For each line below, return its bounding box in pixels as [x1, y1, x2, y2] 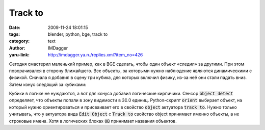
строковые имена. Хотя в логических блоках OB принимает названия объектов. [9, 118, 177, 124]
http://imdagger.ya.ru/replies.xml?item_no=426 [48, 52, 143, 58]
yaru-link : [9, 52, 29, 58]
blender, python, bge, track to [48, 31, 108, 37]
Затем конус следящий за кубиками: [9, 81, 86, 87]
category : [9, 38, 30, 44]
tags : [9, 31, 20, 37]
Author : [9, 45, 26, 51]
